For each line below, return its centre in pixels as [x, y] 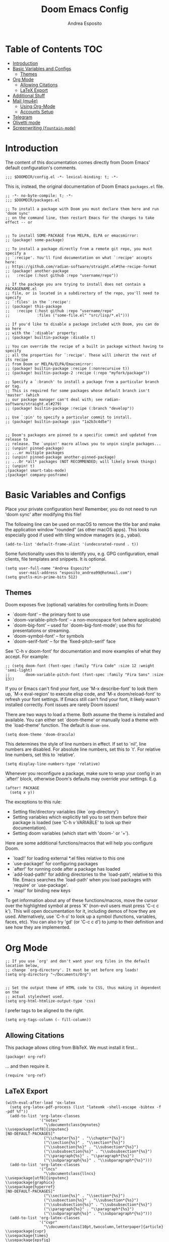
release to [17, 439]
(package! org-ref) [26, 1057]
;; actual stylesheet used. [35, 997]
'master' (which [22, 395]
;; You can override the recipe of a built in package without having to [84, 346]
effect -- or [19, 222]
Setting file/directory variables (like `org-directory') [66, 812]
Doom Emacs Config [85, 9]
